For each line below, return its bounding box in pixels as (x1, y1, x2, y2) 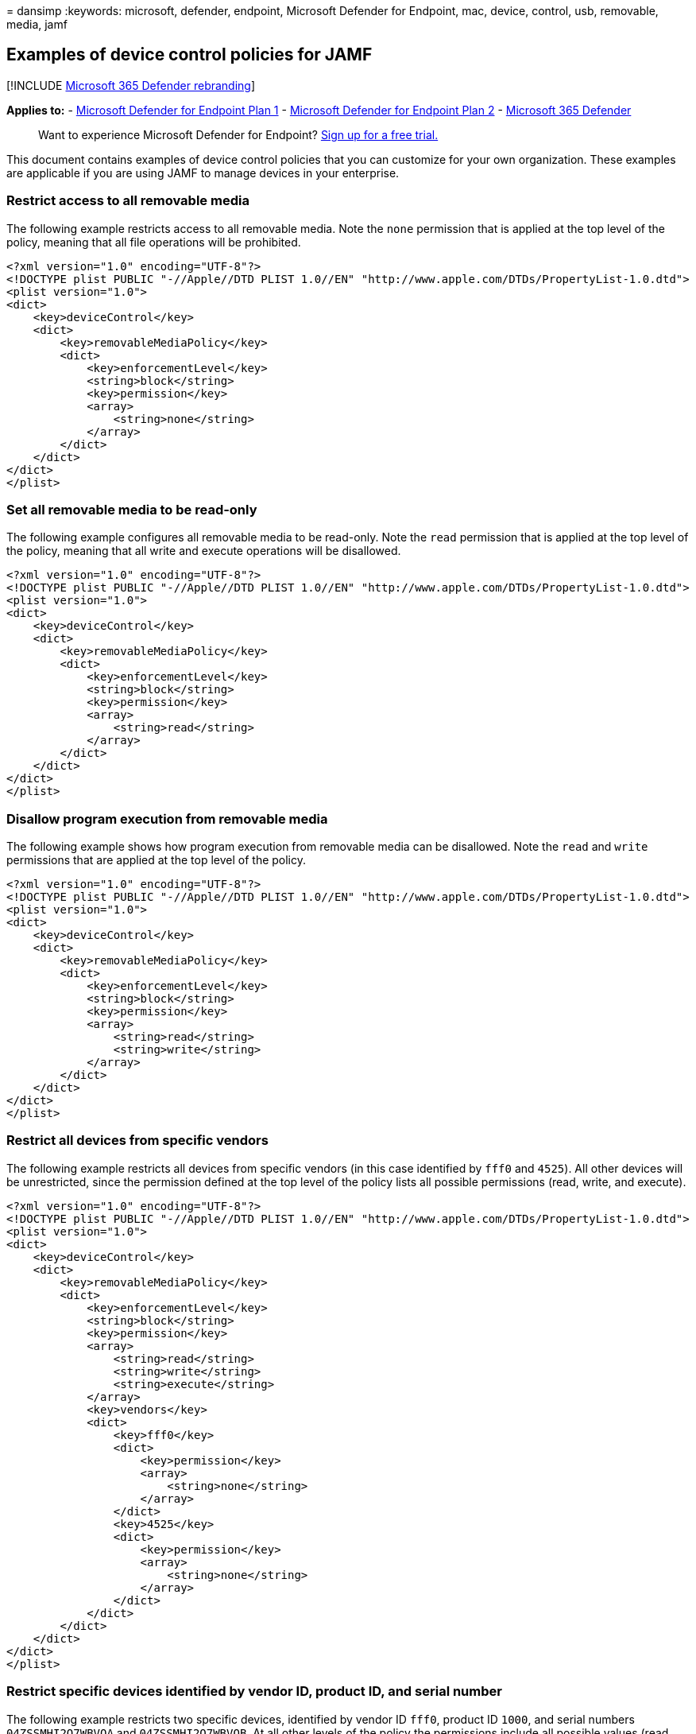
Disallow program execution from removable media (6, 810, 328, 827)
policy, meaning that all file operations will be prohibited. (6, 235, 301, 249)
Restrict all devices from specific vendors (6, 1132, 269, 1149)
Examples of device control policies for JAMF (6, 45, 373, 65)
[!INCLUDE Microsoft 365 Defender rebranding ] (6, 78, 256, 92)
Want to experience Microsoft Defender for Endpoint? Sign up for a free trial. (38, 127, 439, 142)
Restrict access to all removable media (6, 192, 249, 209)
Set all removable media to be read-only (6, 501, 257, 518)
